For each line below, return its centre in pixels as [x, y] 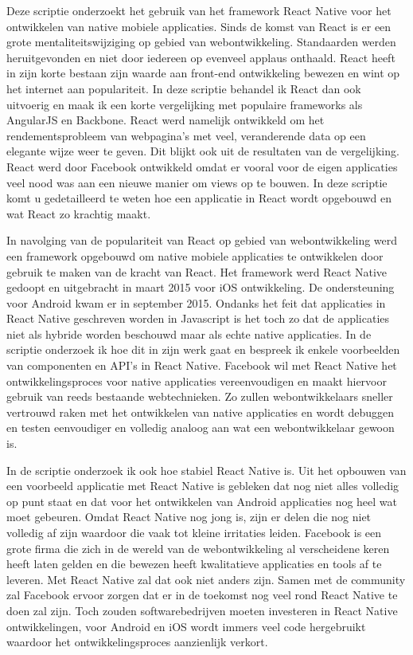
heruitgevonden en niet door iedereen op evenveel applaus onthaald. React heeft [201, 57]
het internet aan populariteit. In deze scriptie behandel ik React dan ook [184, 88]
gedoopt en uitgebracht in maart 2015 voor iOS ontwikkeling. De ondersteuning [201, 287]
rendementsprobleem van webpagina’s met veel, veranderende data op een [186, 135]
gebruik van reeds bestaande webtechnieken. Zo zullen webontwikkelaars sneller [200, 396]
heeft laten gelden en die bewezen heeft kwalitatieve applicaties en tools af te [194, 564]
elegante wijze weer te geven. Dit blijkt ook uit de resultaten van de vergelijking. [203, 151]
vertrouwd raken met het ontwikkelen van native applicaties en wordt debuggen [201, 412]
